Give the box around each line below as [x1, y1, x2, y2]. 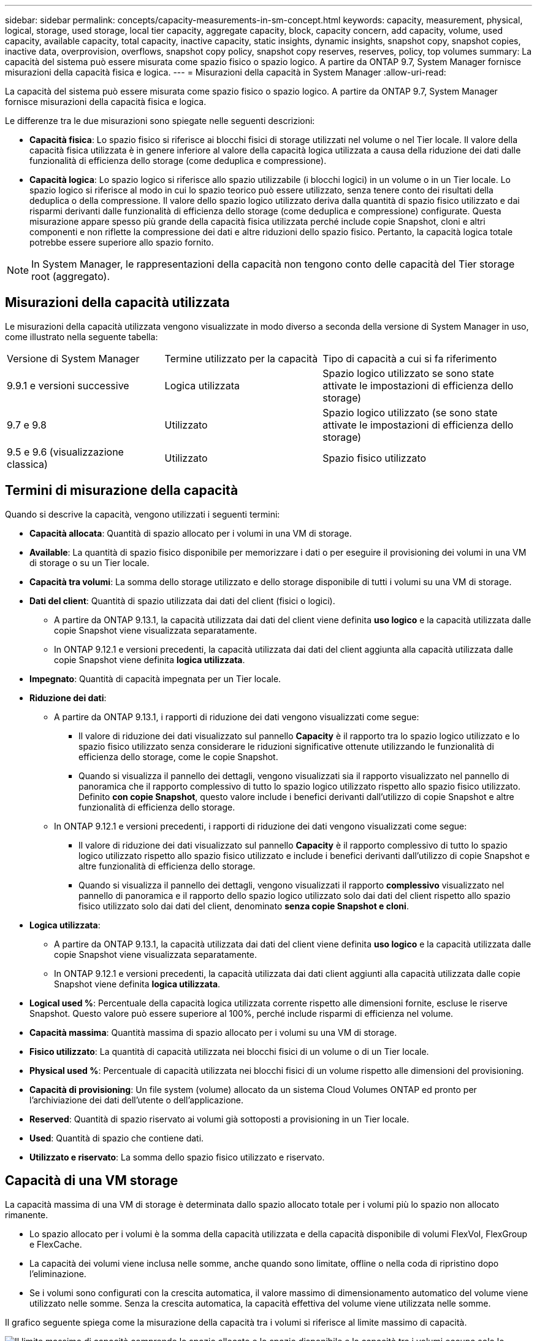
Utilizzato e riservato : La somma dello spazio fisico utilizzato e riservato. [29, 1151, 325, 1162]
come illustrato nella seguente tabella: [5, 331, 158, 342]
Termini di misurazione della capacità [5, 483, 238, 499]
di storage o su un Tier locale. [29, 557, 150, 568]
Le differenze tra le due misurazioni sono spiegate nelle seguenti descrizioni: [5, 115, 315, 126]
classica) [7, 457, 48, 470]
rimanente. [5, 1209, 48, 1220]
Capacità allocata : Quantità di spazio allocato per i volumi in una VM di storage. [29, 527, 352, 538]
